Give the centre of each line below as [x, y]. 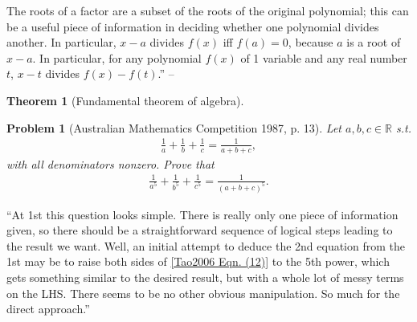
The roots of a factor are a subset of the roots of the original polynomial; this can [208, 10]
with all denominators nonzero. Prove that [110, 163]
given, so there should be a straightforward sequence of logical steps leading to [200, 230]
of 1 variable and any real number [324, 57]
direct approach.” [48, 309]
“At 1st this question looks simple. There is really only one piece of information [202, 214]
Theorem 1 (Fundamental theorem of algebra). [125, 100]
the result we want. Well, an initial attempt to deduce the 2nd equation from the [206, 245]
